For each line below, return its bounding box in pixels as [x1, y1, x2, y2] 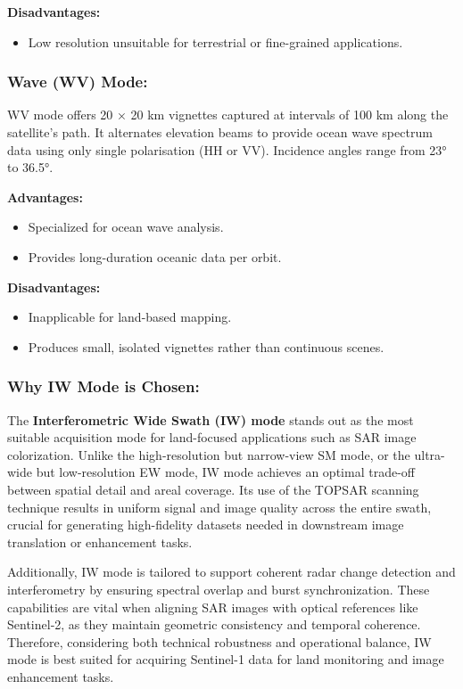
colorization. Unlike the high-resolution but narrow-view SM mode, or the [7, 445, 410, 463]
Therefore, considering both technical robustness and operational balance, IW [7, 632, 432, 651]
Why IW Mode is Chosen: [7, 375, 200, 398]
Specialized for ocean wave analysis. [28, 217, 224, 236]
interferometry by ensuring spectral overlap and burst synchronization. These [7, 579, 430, 598]
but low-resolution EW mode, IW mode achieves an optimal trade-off [36, 463, 415, 481]
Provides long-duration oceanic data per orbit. [28, 247, 282, 266]
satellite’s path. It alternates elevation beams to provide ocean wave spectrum [7, 123, 433, 141]
